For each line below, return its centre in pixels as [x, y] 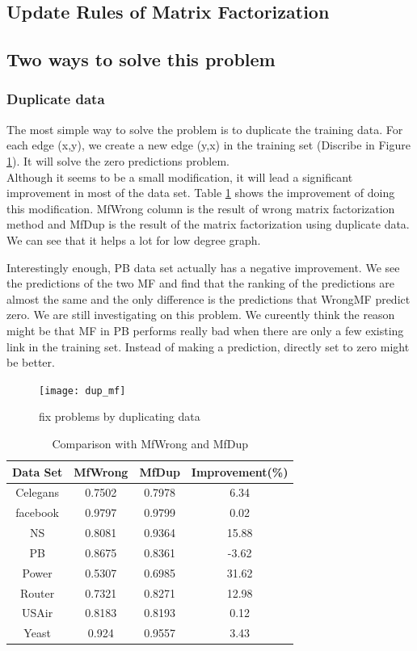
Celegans [37, 492]
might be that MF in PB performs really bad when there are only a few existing [205, 330]
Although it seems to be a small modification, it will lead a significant [180, 176]
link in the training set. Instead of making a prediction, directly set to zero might [208, 346]
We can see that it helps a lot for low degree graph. [134, 239]
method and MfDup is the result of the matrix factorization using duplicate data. [208, 224]
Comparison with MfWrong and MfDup [150, 443]
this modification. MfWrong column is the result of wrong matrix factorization [201, 208]
